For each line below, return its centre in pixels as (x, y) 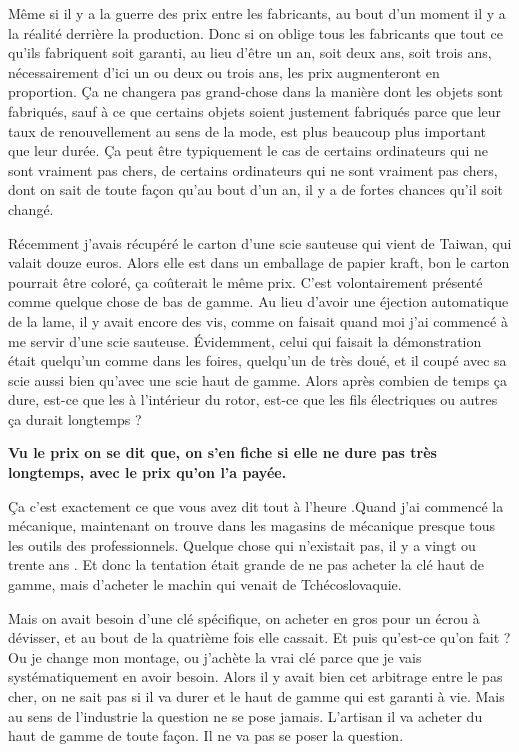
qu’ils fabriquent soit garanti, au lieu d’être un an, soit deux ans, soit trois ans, (250, 52)
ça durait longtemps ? (75, 418)
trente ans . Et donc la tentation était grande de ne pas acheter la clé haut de (246, 564)
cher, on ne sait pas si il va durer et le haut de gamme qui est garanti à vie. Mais (256, 696)
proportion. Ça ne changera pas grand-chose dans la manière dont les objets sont (255, 91)
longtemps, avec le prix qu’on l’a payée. (147, 472)
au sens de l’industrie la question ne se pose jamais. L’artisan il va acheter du (245, 715)
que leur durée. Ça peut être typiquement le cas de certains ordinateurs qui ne (248, 150)
